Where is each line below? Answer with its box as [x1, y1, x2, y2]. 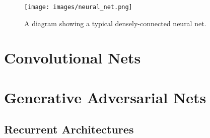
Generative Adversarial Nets [4, 87, 206, 107]
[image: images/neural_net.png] [24, 4, 132, 11]
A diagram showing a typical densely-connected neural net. [24, 18, 206, 28]
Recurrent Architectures [4, 121, 134, 137]
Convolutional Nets [4, 47, 141, 68]
